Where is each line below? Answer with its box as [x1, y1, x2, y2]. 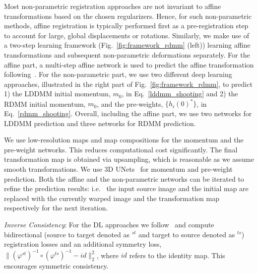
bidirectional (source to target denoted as [4, 229, 130, 239]
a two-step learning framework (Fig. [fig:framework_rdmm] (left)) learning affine [4, 40, 251, 50]
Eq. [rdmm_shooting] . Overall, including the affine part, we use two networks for [4, 108, 252, 119]
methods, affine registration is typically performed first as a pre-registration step [4, 20, 249, 31]
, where [96, 250, 119, 260]
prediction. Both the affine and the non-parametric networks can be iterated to [4, 173, 244, 184]
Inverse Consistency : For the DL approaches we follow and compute [4, 219, 214, 229]
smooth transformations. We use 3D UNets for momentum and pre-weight [4, 164, 233, 174]
